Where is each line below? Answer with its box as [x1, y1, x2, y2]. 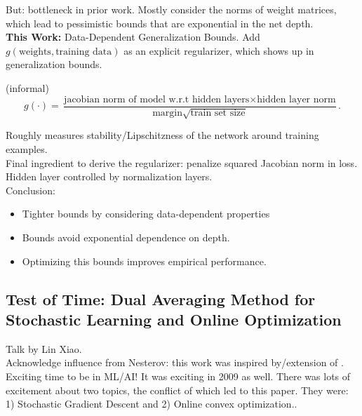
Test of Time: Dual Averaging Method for [6, 288, 316, 309]
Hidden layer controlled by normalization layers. [6, 169, 213, 184]
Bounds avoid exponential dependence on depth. [22, 229, 230, 244]
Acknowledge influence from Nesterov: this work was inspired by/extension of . [6, 355, 344, 370]
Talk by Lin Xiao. [6, 341, 82, 356]
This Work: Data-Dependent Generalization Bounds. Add [6, 29, 260, 44]
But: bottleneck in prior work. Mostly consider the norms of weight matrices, [6, 2, 337, 16]
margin [152, 107, 182, 118]
